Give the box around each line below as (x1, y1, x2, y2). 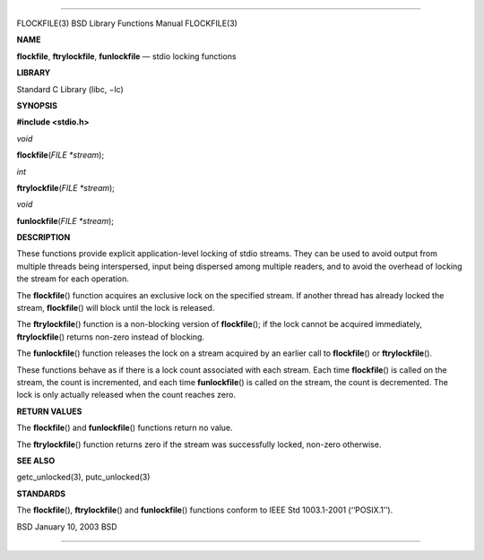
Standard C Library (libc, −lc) (16, 83, 125, 94)
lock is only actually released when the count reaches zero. (16, 390, 237, 401)
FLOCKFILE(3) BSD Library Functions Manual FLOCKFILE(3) (16, 18, 238, 29)
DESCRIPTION (16, 232, 71, 243)
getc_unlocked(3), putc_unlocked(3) (16, 471, 151, 483)
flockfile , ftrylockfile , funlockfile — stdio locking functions (16, 50, 237, 62)
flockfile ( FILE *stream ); (16, 150, 105, 160)
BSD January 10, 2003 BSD (16, 521, 117, 532)
